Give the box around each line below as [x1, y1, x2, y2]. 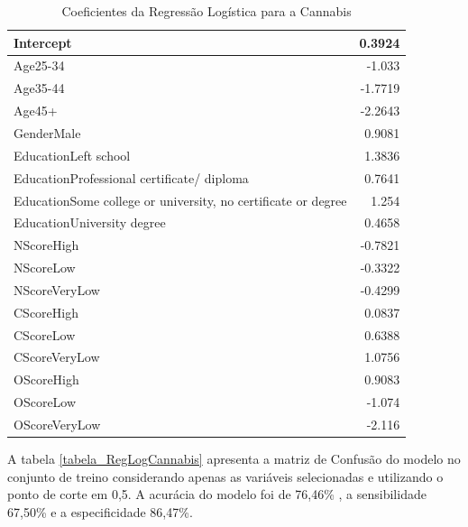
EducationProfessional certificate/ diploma [14, 168, 249, 187]
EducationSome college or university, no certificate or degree [14, 190, 347, 209]
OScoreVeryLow [14, 414, 101, 433]
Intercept [14, 32, 72, 51]
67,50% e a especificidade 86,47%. [7, 502, 193, 521]
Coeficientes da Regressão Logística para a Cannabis [61, 2, 352, 20]
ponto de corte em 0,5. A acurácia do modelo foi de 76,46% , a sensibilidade [7, 485, 427, 504]
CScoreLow [14, 325, 76, 344]
